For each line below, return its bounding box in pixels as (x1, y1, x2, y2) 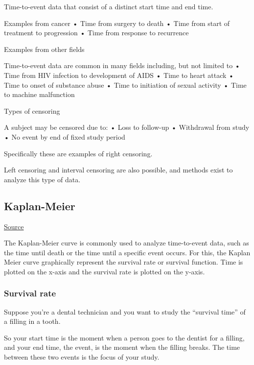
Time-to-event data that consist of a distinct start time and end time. (4, 1, 213, 11)
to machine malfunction (4, 89, 75, 99)
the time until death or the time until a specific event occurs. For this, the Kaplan (4, 247, 251, 257)
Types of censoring (4, 105, 60, 116)
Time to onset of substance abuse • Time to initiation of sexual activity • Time (4, 79, 247, 90)
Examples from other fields (4, 44, 85, 54)
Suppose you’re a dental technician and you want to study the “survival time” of (4, 306, 246, 316)
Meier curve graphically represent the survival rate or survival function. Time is (4, 257, 243, 267)
